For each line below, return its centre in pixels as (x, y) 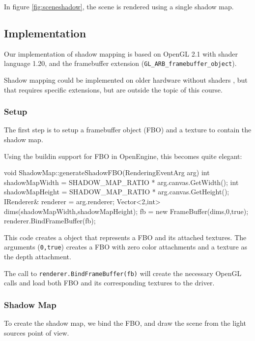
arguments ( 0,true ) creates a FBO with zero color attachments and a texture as (126, 247)
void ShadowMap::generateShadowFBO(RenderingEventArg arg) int (107, 172)
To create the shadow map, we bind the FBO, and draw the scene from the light (125, 323)
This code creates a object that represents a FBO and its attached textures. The (125, 237)
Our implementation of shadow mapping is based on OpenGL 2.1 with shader (121, 53)
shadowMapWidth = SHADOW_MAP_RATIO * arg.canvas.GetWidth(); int (121, 182)
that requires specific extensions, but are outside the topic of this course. (113, 89)
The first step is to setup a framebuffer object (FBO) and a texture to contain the (128, 130)
